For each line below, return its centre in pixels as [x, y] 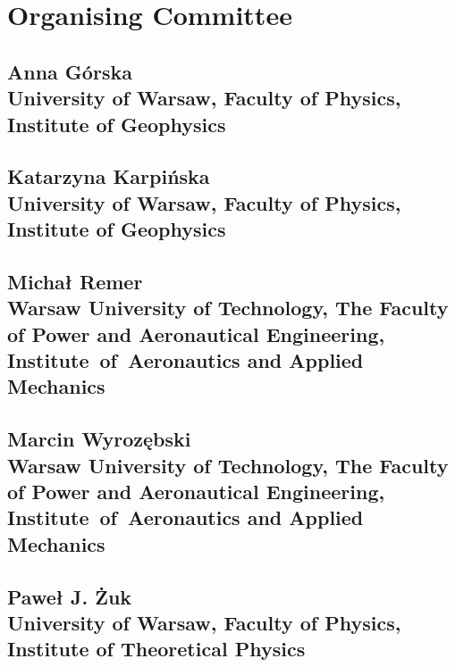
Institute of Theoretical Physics [156, 649]
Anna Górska [70, 71]
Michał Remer [75, 281]
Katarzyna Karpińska [109, 176]
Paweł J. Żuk [70, 596]
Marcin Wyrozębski [99, 439]
